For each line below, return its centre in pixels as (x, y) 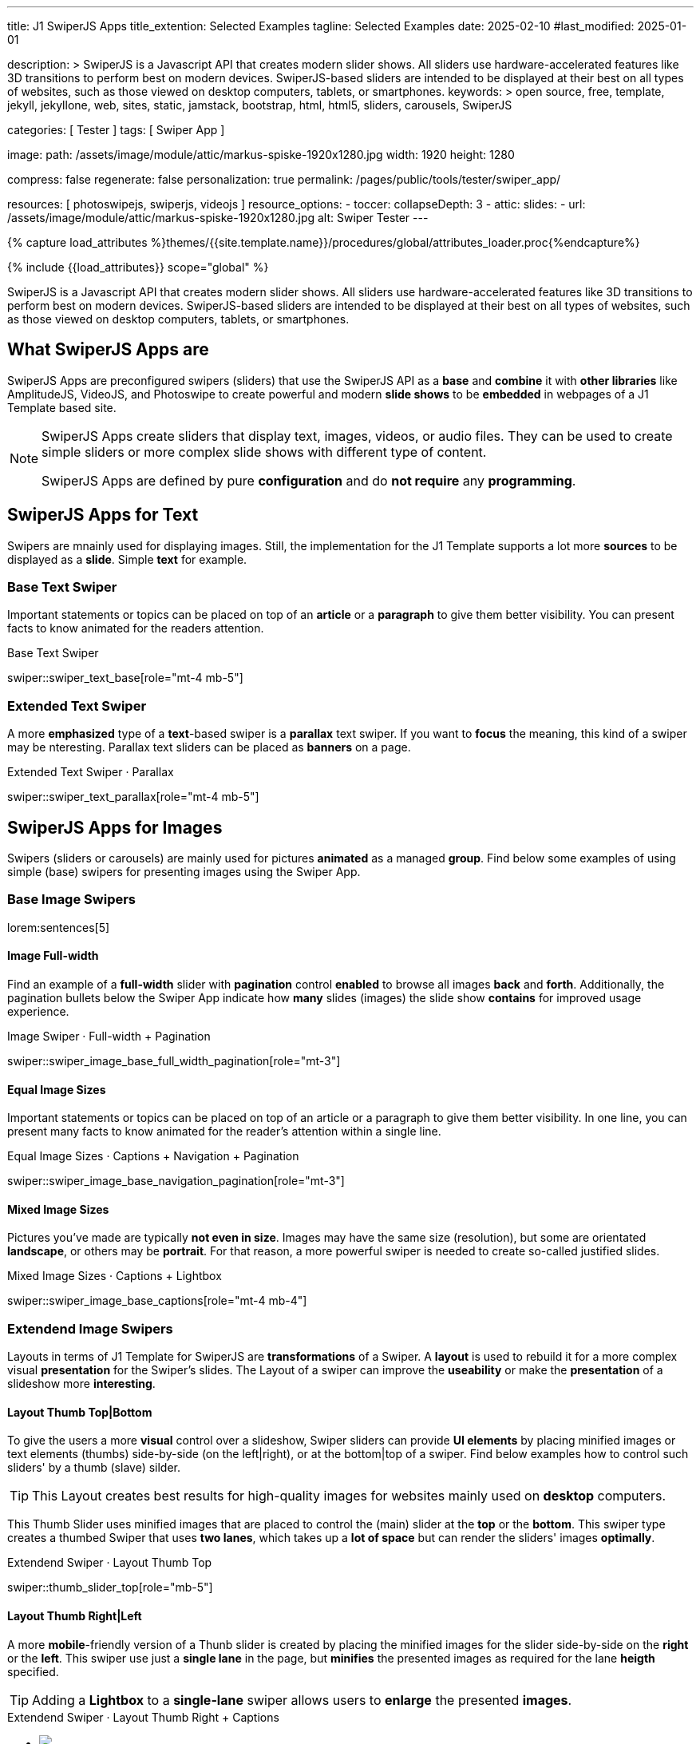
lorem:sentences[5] (59, 927)
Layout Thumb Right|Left (75, 1616)
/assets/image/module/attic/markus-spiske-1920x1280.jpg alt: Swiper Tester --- (218, 218)
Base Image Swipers (72, 900)
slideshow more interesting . (81, 1384)
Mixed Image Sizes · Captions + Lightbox (115, 1276)
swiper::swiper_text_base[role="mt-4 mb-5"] (125, 678)
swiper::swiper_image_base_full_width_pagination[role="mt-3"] (174, 1061)
